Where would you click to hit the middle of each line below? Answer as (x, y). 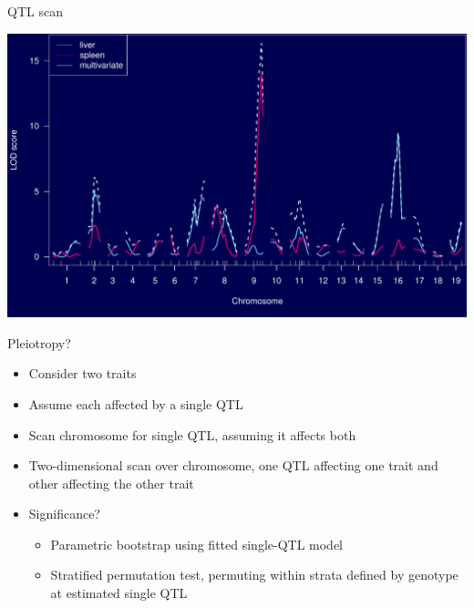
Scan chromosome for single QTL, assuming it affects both (192, 434)
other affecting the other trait (111, 483)
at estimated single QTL (119, 593)
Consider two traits (82, 373)
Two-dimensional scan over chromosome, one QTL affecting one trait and (233, 465)
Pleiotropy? (39, 342)
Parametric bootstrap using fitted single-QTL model (197, 544)
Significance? (64, 514)
